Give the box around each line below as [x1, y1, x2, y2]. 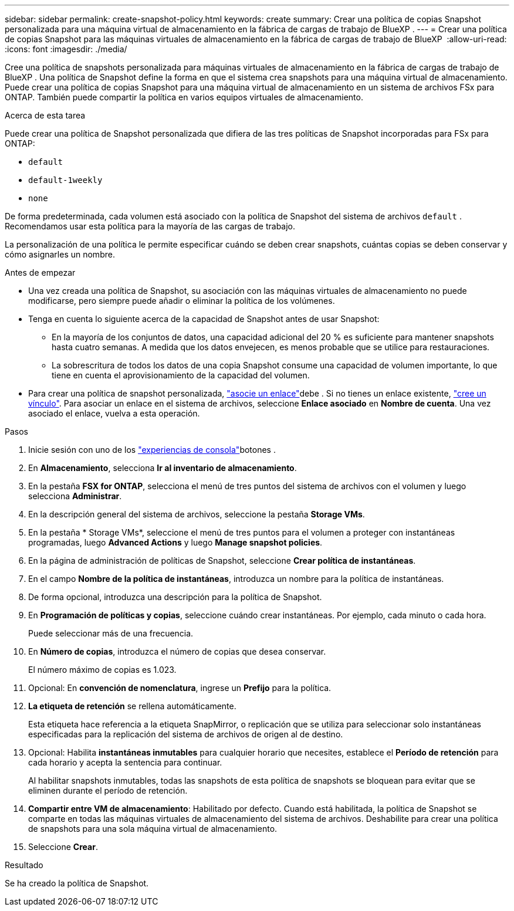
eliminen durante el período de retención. [28, 785, 188, 795]
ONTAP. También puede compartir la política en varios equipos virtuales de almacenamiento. [5, 92, 363, 102]
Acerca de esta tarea [5, 110, 86, 120]
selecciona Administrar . [28, 491, 122, 501]
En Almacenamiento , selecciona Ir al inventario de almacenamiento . [28, 463, 297, 473]
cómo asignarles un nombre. [5, 249, 115, 259]
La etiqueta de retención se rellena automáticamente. [28, 701, 236, 711]
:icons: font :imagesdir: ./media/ [5, 44, 127, 54]
